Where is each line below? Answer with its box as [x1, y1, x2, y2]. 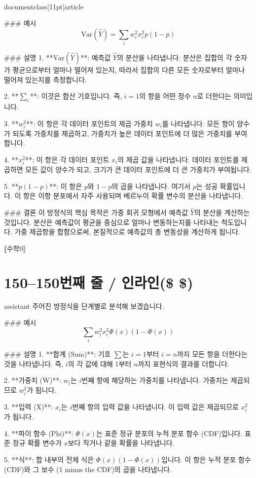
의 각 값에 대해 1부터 [68, 358, 132, 368]
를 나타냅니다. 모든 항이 [162, 118, 235, 128]
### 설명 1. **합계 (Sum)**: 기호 [4, 349, 111, 359]
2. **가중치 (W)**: [4, 375, 62, 385]
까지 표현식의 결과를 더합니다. [138, 358, 229, 368]
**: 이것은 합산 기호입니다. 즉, [30, 91, 122, 101]
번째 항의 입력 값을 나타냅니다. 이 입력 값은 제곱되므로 [72, 402, 239, 412]
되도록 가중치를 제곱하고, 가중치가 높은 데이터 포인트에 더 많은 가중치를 [12, 128, 232, 138]
